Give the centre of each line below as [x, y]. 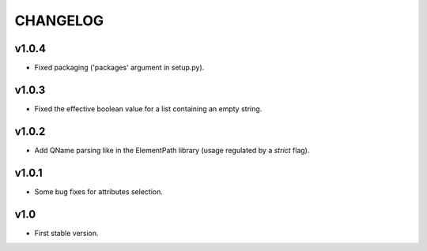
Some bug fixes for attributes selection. [99, 191]
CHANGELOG [59, 21]
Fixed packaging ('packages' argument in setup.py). [119, 68]
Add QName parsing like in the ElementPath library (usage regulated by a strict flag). [172, 150]
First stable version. [66, 233]
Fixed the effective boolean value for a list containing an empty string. [148, 109]
